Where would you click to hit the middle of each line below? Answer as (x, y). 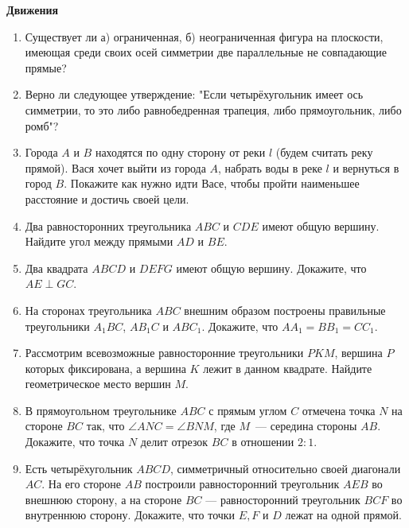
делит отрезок (174, 442)
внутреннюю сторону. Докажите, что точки (130, 515)
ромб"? (42, 125)
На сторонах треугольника (88, 310)
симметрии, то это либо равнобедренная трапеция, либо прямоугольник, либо (213, 109)
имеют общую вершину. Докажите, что (271, 268)
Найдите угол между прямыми (99, 241)
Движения (33, 10)
